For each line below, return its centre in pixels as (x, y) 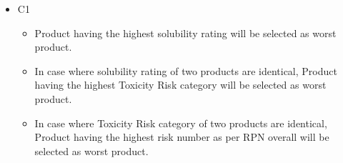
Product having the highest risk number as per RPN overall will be (182, 137)
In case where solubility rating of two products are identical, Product (186, 70)
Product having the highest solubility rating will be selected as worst (185, 33)
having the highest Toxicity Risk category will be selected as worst (180, 85)
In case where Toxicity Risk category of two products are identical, (181, 123)
